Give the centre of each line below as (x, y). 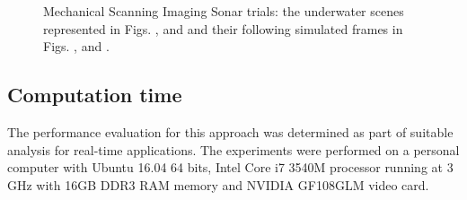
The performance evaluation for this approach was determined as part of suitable (230, 131)
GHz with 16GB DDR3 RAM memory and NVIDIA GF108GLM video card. (218, 184)
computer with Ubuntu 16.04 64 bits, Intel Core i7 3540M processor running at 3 (230, 167)
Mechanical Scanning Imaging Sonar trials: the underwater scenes (224, 11)
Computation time (95, 95)
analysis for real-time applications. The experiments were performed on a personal (233, 149)
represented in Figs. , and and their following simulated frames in (223, 28)
